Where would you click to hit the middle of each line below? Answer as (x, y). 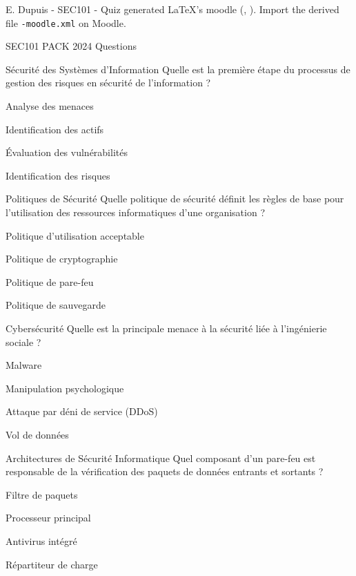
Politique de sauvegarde (56, 305)
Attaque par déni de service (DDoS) (82, 411)
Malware (24, 365)
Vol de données (37, 434)
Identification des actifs (55, 129)
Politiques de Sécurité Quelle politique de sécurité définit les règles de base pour (175, 199)
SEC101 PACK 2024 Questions (71, 46)
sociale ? (23, 342)
